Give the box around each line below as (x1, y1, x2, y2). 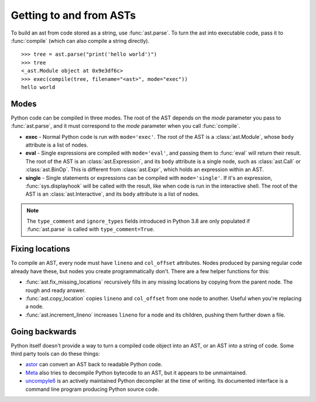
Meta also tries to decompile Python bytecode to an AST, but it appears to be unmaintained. (25, 369, 247, 376)
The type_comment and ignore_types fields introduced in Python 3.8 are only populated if (26, 217, 250, 225)
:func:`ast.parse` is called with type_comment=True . (26, 226, 155, 233)
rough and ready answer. (25, 287, 86, 294)
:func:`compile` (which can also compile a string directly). (11, 37, 150, 44)
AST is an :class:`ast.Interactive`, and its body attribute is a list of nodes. (25, 190, 200, 197)
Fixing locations (11, 244, 70, 254)
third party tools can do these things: (11, 350, 100, 357)
